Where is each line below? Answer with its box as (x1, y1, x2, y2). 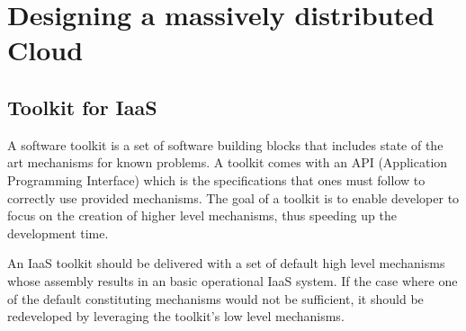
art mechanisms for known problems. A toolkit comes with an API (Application (7, 153, 448, 172)
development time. (7, 223, 109, 242)
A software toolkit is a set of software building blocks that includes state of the (7, 135, 444, 154)
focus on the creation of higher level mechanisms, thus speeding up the (7, 206, 397, 225)
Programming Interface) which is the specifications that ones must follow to (7, 170, 426, 189)
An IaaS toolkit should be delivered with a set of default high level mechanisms (7, 254, 445, 273)
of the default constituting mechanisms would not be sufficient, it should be (7, 289, 424, 308)
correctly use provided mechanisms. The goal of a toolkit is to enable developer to (7, 188, 460, 207)
